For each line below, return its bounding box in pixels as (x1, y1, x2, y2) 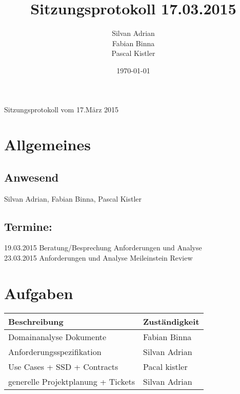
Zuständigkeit (143, 315, 199, 327)
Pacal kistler (143, 360, 188, 372)
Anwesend (4, 169, 59, 185)
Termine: (4, 218, 52, 234)
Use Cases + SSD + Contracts (8, 360, 118, 372)
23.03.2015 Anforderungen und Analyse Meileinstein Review (4, 252, 193, 263)
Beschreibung (8, 315, 64, 327)
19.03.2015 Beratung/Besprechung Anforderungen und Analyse (4, 242, 202, 253)
